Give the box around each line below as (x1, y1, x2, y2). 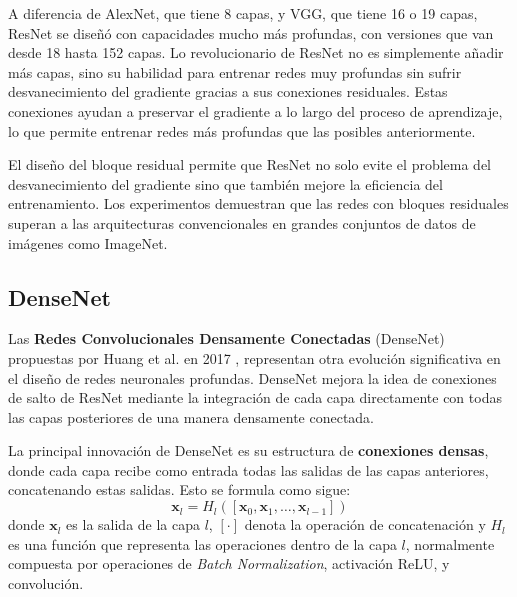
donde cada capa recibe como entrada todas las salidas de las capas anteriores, (8, 459, 489, 480)
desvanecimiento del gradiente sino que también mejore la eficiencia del (8, 173, 443, 194)
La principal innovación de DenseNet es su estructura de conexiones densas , (8, 440, 489, 461)
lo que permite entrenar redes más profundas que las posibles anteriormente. (8, 120, 476, 141)
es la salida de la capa (66, 514, 201, 535)
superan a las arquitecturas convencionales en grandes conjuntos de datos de (8, 212, 476, 233)
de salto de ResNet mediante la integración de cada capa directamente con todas (8, 387, 502, 408)
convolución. (8, 572, 84, 593)
